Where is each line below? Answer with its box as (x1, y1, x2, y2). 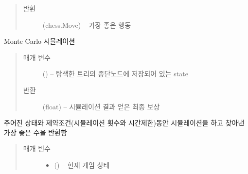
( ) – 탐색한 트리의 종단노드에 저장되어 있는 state (42, 69, 188, 79)
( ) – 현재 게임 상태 (54, 159, 110, 170)
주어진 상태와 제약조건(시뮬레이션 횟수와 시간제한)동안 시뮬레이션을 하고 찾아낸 (4, 118, 245, 128)
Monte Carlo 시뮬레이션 (4, 36, 75, 46)
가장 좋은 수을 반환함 (4, 127, 67, 137)
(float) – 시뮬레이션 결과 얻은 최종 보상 (42, 101, 160, 111)
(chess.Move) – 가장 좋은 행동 (42, 19, 131, 30)
